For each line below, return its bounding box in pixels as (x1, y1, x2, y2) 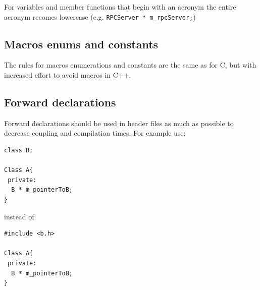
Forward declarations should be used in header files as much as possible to (4, 118, 234, 128)
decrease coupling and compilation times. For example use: (4, 128, 186, 138)
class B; (4, 147, 33, 154)
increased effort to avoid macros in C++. (4, 70, 131, 80)
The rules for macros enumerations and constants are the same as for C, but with (4, 60, 256, 70)
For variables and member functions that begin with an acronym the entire (4, 2, 236, 12)
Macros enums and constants (4, 36, 159, 51)
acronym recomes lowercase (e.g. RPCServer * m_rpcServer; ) (4, 11, 196, 22)
